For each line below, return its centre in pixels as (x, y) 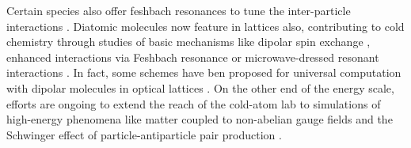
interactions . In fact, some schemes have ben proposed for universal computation (204, 72)
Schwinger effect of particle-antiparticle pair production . (144, 134)
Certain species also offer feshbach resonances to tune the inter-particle (179, 10)
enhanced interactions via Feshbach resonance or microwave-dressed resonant (193, 57)
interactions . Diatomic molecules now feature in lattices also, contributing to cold (205, 26)
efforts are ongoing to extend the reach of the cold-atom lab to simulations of (194, 103)
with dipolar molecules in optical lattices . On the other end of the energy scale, (200, 87)
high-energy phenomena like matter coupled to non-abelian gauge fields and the (200, 119)
